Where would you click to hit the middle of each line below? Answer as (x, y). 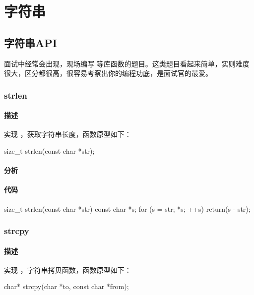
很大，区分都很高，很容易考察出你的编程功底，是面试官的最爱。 (108, 73)
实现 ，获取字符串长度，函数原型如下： (68, 134)
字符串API (31, 42)
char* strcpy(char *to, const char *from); (66, 286)
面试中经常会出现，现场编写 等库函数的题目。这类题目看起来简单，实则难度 (127, 63)
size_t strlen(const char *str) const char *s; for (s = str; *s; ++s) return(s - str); (127, 208)
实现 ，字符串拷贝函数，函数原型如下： (68, 269)
